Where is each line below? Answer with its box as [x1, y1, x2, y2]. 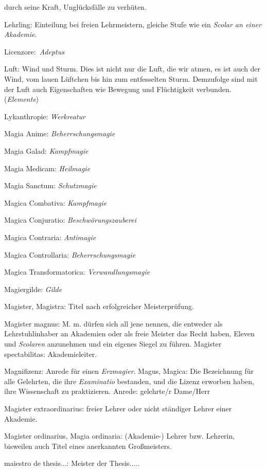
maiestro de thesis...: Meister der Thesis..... [4, 458, 140, 468]
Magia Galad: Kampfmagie [4, 145, 88, 156]
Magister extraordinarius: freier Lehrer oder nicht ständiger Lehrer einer [4, 403, 232, 414]
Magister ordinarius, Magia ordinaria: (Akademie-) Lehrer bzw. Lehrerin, [4, 430, 235, 441]
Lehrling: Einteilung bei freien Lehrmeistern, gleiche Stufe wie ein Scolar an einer [4, 19, 261, 29]
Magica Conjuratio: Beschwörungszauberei [4, 214, 136, 225]
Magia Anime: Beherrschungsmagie [4, 128, 115, 139]
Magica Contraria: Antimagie [4, 231, 96, 242]
